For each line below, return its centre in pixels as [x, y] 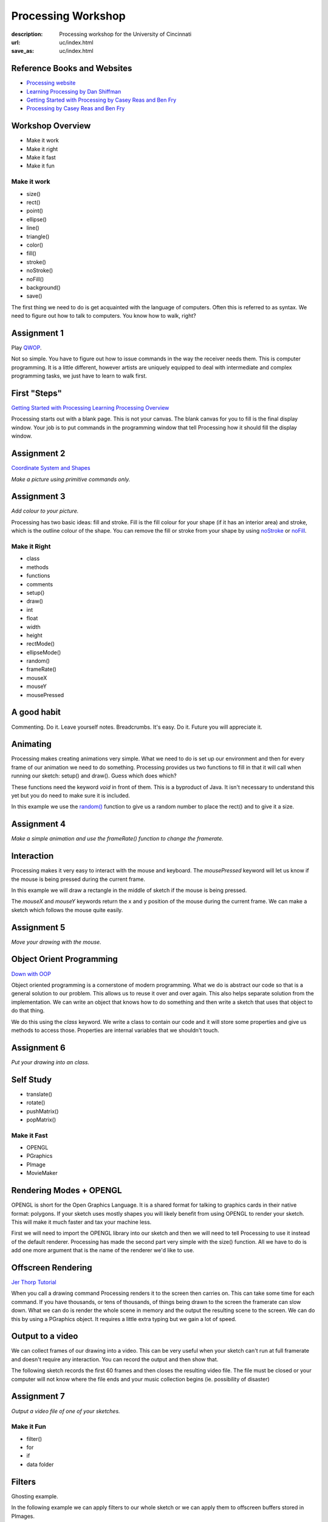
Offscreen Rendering [52, 1267]
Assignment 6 [39, 1047]
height [34, 635]
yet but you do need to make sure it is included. [71, 795]
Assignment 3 [38, 496]
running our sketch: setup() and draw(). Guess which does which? [94, 776]
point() [35, 211]
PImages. [23, 1516]
